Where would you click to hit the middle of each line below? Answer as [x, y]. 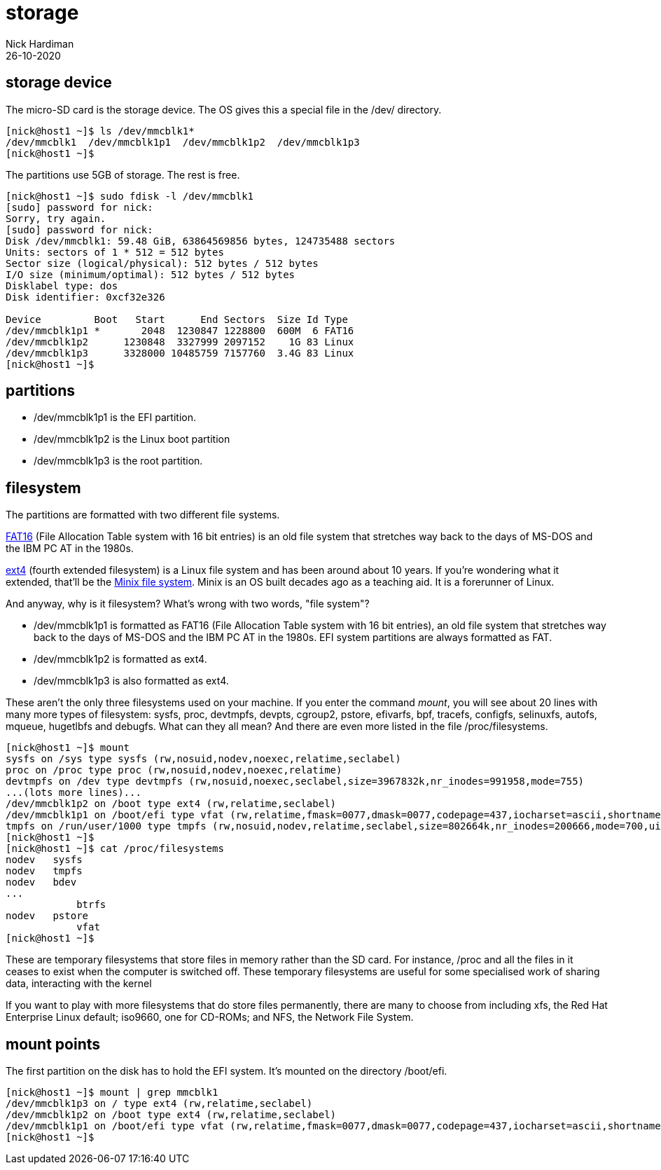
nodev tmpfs [44, 871]
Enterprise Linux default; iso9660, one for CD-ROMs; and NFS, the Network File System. [210, 1017]
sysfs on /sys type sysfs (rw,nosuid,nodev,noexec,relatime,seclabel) [203, 759]
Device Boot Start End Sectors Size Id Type [177, 319]
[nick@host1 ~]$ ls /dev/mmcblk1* [100, 131]
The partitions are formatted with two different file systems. [143, 515]
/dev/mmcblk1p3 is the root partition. [118, 461]
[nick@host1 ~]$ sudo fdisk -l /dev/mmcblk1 [130, 196]
